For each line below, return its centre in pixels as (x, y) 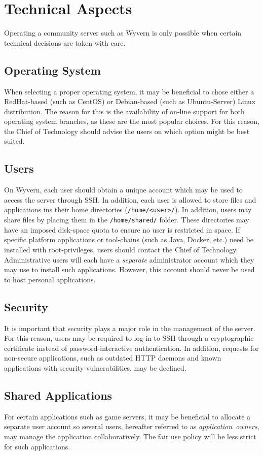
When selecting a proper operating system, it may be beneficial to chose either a (129, 91)
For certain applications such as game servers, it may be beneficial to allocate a (127, 416)
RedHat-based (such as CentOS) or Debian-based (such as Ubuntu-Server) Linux (130, 101)
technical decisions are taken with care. (65, 42)
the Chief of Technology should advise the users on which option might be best (127, 131)
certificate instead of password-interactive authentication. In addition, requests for (131, 348)
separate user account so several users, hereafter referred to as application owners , (132, 426)
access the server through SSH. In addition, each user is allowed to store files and (130, 199)
